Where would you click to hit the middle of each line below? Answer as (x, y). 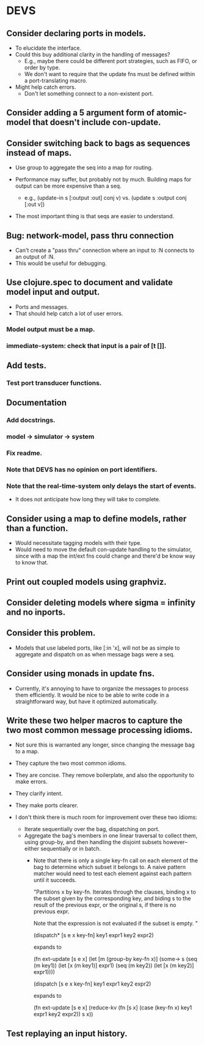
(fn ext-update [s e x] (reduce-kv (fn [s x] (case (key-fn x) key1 (113, 1008)
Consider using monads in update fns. (80, 674)
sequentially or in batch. (71, 849)
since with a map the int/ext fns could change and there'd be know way (105, 556)
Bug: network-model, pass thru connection (90, 236)
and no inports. (36, 612)
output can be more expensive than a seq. (68, 186)
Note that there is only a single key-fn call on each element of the (116, 861)
